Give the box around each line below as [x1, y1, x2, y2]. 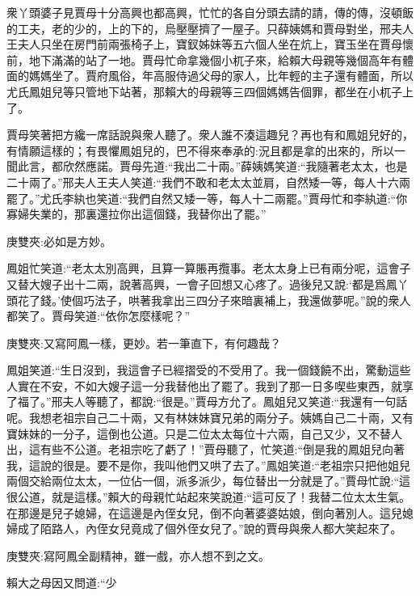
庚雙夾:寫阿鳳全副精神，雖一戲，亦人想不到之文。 [6, 547, 270, 564]
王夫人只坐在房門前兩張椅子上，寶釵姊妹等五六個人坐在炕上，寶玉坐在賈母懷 [6, 36, 414, 53]
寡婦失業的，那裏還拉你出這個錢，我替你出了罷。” [6, 205, 267, 222]
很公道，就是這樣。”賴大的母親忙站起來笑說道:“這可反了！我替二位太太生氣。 [6, 488, 411, 505]
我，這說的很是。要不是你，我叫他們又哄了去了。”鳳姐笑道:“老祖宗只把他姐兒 [6, 456, 411, 473]
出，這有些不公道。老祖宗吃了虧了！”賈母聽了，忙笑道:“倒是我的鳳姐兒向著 [6, 441, 405, 458]
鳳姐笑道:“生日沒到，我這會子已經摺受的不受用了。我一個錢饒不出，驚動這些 [6, 361, 411, 378]
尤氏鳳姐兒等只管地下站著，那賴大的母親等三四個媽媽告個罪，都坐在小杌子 [6, 82, 402, 99]
